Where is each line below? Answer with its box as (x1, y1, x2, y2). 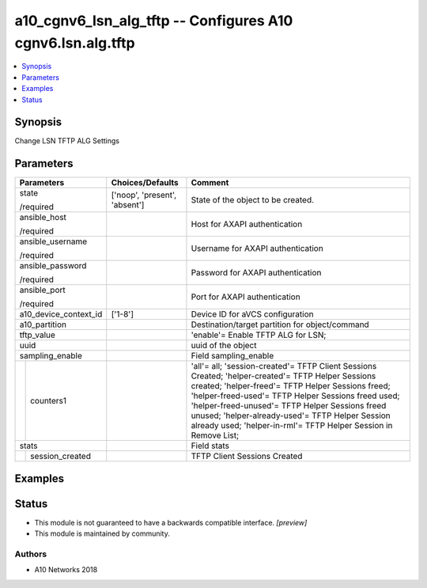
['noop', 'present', (111, 190, 177, 201)
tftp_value (19, 329, 55, 340)
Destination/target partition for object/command (191, 319, 369, 330)
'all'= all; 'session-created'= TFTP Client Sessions (191, 361, 377, 372)
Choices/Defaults (111, 177, 179, 188)
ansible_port (19, 285, 66, 296)
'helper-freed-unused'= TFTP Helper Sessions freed (191, 400, 387, 412)
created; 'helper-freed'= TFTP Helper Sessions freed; (191, 381, 391, 392)
